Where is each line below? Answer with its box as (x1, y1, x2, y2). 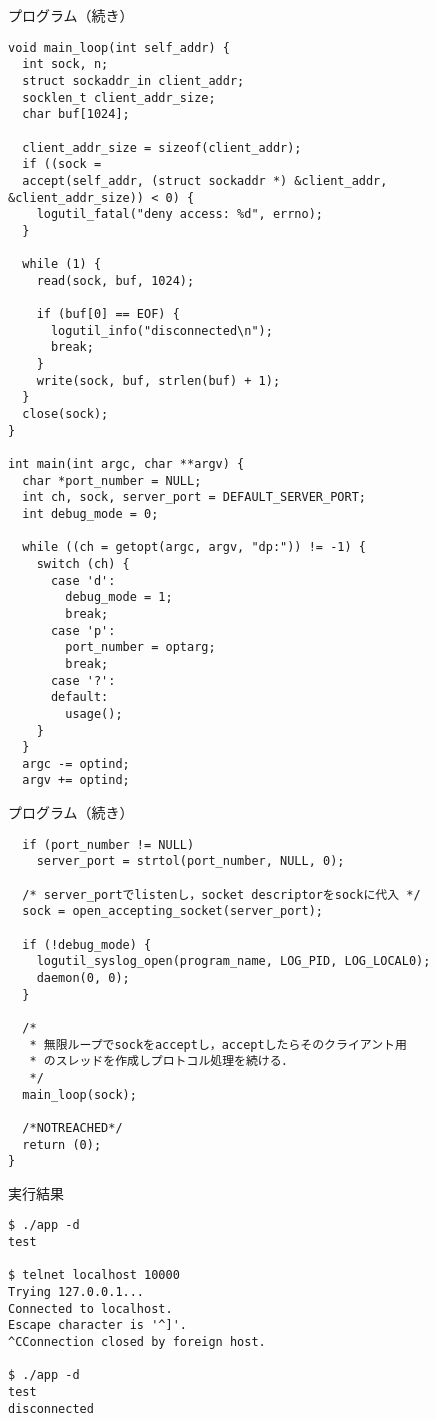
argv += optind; (22, 773, 130, 788)
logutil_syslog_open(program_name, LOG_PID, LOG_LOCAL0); (36, 954, 431, 969)
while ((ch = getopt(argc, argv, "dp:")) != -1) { (22, 540, 366, 555)
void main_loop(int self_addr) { (8, 40, 230, 55)
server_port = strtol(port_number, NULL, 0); (36, 854, 345, 869)
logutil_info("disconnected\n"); (50, 323, 273, 338)
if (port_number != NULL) (22, 837, 195, 852)
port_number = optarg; (65, 640, 216, 655)
